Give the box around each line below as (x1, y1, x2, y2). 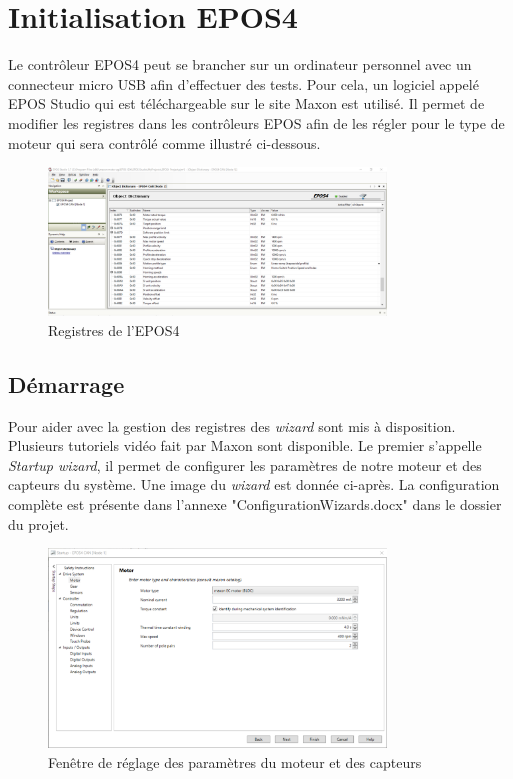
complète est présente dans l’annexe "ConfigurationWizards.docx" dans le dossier (8, 493, 502, 514)
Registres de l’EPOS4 (48, 319, 180, 340)
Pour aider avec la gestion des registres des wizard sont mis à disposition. (8, 415, 456, 436)
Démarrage (8, 368, 125, 399)
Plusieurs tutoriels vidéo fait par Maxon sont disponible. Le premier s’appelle (8, 435, 482, 456)
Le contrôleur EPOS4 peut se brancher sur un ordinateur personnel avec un (8, 54, 472, 75)
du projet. (8, 513, 69, 534)
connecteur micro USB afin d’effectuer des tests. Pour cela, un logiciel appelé (8, 73, 479, 94)
